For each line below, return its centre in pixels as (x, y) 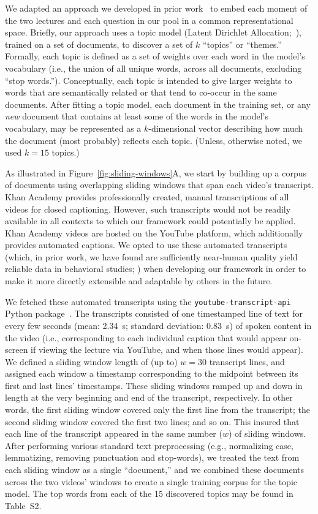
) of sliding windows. (267, 433)
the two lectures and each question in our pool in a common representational (149, 20)
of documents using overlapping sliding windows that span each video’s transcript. (159, 185)
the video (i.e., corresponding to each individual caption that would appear (146, 337)
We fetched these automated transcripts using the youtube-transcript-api (148, 301)
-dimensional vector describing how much (226, 128)
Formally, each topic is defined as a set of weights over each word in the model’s (155, 56)
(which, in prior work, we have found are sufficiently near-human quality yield (151, 256)
